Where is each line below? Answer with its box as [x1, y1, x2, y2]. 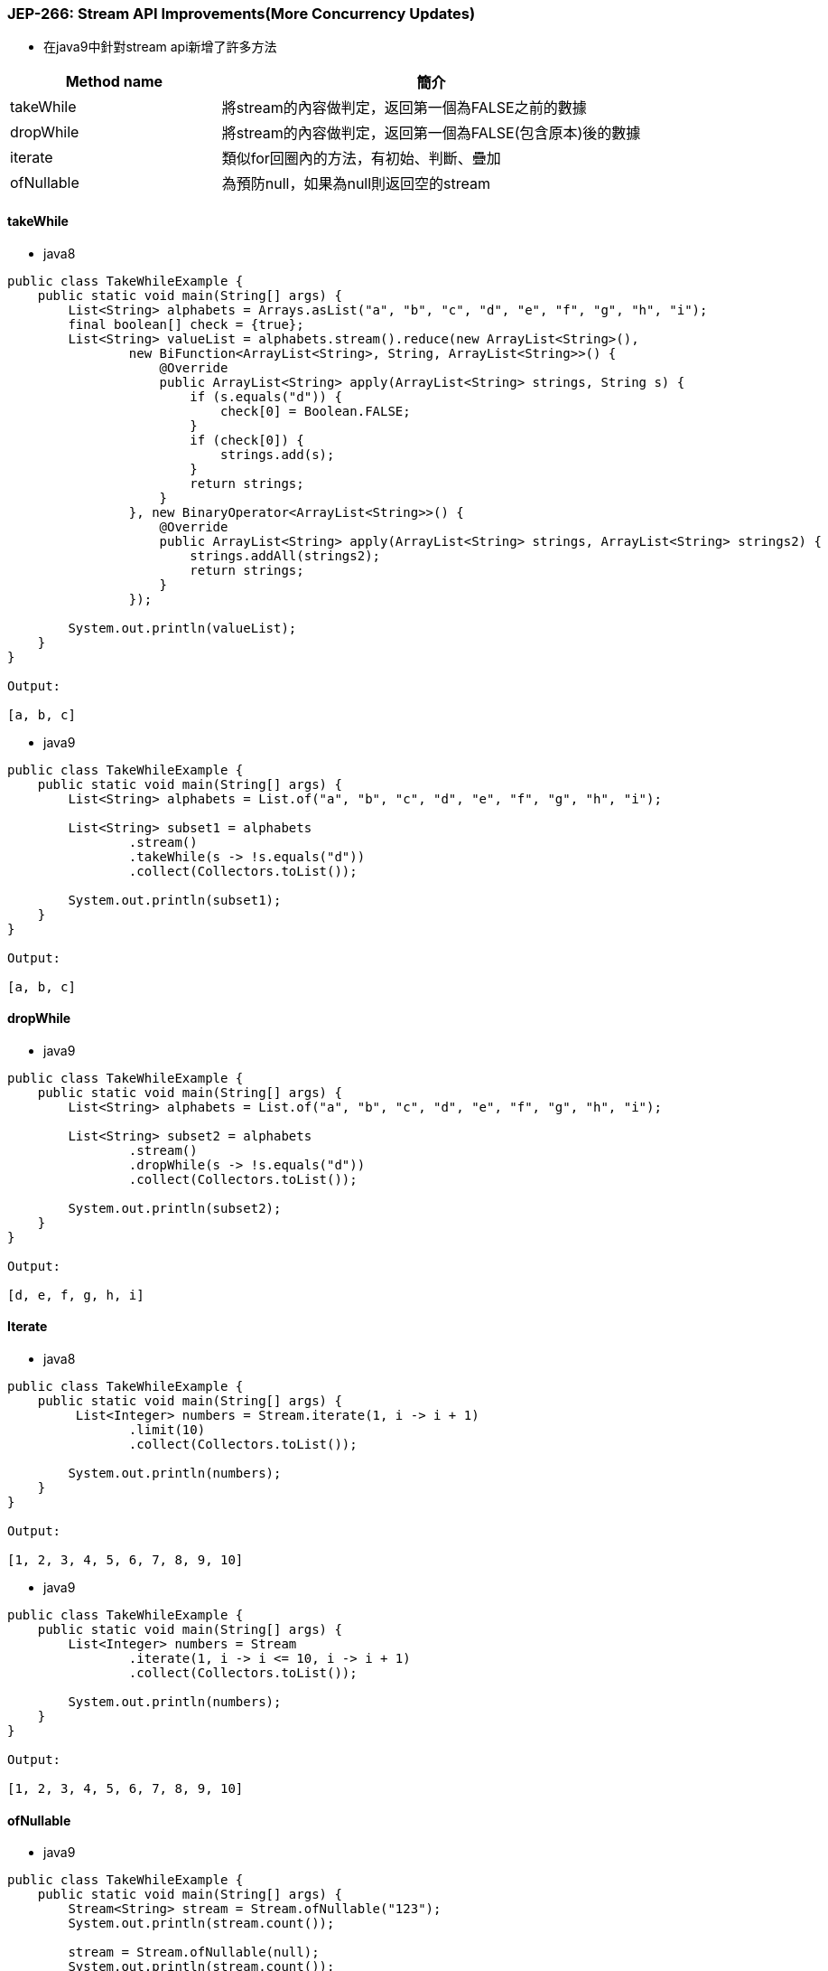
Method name [65, 72, 163, 91]
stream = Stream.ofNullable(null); [68, 1945, 320, 1960]
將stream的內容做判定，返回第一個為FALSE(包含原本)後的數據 [221, 124, 641, 143]
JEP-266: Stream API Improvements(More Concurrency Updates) [7, 5, 476, 23]
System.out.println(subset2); [68, 1200, 282, 1215]
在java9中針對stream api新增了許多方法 [43, 39, 277, 55]
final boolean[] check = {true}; [68, 316, 304, 332]
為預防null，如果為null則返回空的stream [221, 174, 491, 193]
